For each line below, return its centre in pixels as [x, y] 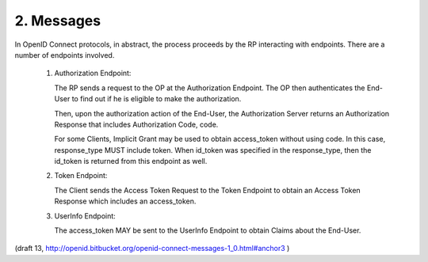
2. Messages [58, 21]
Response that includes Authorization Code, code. [136, 124]
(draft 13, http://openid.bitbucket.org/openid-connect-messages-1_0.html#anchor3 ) [152, 249]
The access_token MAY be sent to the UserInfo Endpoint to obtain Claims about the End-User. [208, 230]
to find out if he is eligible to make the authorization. [157, 99]
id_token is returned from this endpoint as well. [131, 161]
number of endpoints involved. [65, 55]
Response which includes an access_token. [125, 201]
